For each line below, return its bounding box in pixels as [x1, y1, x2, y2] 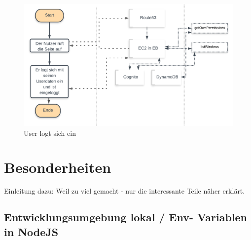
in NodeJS [4, 224, 59, 239]
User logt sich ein [24, 127, 76, 138]
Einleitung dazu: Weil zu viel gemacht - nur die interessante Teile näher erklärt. [4, 185, 245, 196]
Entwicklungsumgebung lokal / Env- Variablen [4, 209, 248, 225]
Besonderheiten [4, 157, 111, 177]
